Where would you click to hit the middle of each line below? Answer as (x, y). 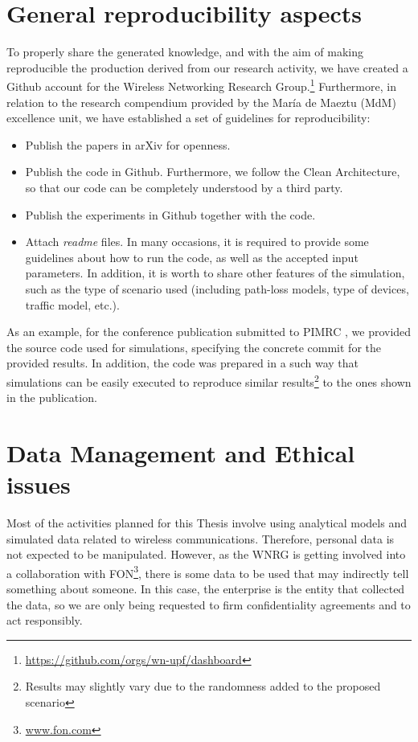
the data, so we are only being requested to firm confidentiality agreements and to (209, 604)
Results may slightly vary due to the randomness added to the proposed (203, 686)
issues (39, 484)
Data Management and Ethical (181, 452)
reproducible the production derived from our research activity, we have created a (207, 67)
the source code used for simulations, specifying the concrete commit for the (194, 347)
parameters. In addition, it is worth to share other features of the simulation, (215, 273)
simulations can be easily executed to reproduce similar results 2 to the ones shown (209, 380)
